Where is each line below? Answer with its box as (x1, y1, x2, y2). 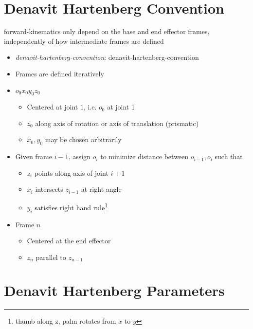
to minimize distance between (100, 151, 189, 162)
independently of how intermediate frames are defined (4, 36, 164, 46)
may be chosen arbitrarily (45, 134, 122, 145)
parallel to (36, 252, 66, 262)
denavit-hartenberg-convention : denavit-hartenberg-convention (15, 52, 199, 62)
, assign (68, 151, 90, 162)
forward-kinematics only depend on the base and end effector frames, (4, 26, 210, 37)
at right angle (81, 184, 122, 194)
